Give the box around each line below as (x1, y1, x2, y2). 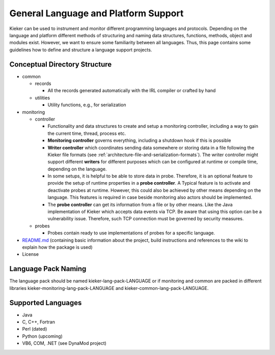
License (22, 251, 39, 257)
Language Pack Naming (9, 264, 87, 273)
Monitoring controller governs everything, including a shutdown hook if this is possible (47, 137, 231, 143)
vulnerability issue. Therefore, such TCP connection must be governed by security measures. (47, 216, 244, 222)
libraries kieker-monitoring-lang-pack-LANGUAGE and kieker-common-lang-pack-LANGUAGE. (9, 285, 209, 291)
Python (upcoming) (22, 333, 63, 339)
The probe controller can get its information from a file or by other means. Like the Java (47, 201, 233, 208)
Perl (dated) (22, 326, 47, 332)
